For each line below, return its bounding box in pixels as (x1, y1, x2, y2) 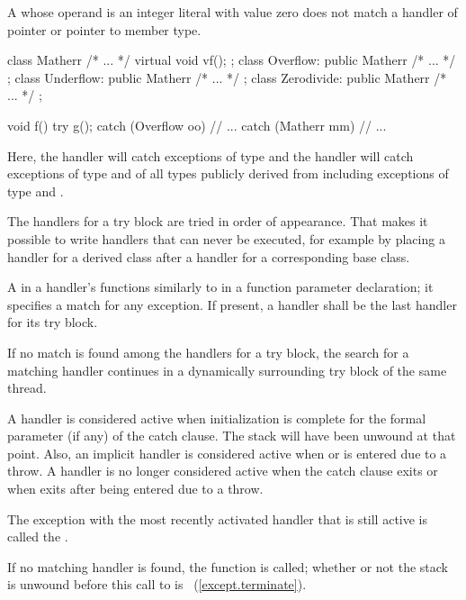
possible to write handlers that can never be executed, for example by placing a (7, 229, 445, 248)
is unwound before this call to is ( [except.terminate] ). (7, 575, 307, 594)
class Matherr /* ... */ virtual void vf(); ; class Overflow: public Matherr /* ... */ (7, 50, 456, 69)
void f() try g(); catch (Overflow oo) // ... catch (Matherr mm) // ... (7, 115, 387, 134)
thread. (7, 378, 47, 397)
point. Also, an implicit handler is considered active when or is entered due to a (7, 443, 447, 462)
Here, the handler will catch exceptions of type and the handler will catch (7, 146, 414, 165)
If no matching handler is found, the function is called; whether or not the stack (7, 557, 448, 576)
